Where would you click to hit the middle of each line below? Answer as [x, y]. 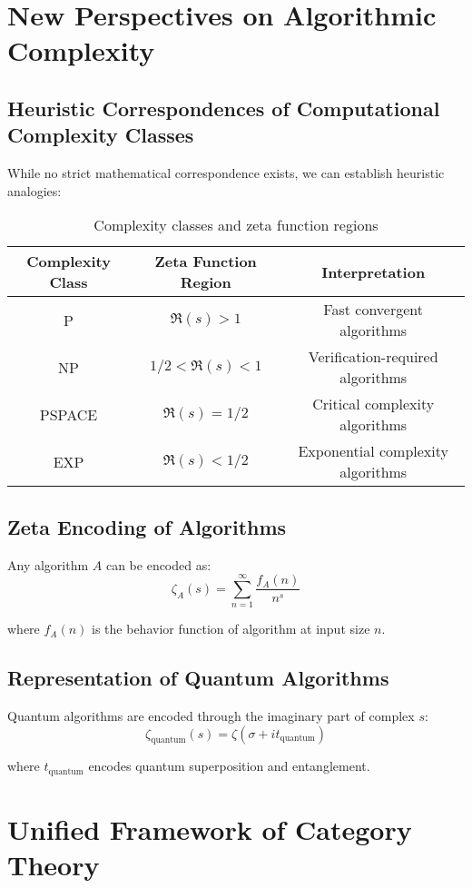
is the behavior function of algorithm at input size [231, 629]
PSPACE [69, 414]
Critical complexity [374, 404]
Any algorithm [48, 564]
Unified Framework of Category [210, 829]
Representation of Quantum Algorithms [198, 678]
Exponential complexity [373, 451]
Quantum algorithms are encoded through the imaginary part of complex [211, 716]
